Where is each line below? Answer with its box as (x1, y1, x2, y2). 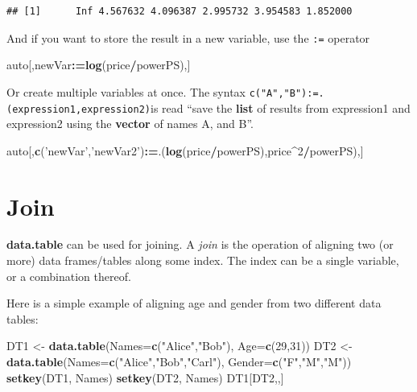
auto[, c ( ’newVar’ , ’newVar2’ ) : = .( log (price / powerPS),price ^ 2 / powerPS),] (6, 142, 364, 159)
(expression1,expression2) (6, 103, 151, 115)
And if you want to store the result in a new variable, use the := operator (6, 29, 370, 46)
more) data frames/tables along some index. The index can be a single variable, (6, 252, 399, 269)
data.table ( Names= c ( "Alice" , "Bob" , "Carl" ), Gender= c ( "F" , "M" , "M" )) (6, 353, 352, 370)
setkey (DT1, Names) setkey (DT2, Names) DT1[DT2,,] (6, 369, 284, 386)
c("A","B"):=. (249, 87, 324, 99)
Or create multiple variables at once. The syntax (6, 83, 246, 100)
